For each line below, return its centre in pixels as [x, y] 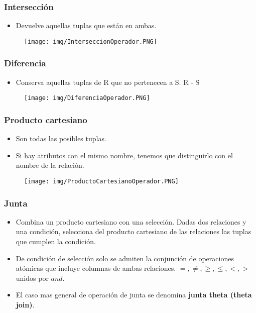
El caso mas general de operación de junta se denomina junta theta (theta [134, 295]
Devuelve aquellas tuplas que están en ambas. [86, 25]
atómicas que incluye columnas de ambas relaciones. [96, 268]
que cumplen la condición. [56, 241]
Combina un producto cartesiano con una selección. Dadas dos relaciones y [131, 221]
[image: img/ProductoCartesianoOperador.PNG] [101, 181]
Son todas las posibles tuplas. [61, 138]
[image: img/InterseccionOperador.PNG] [91, 41]
